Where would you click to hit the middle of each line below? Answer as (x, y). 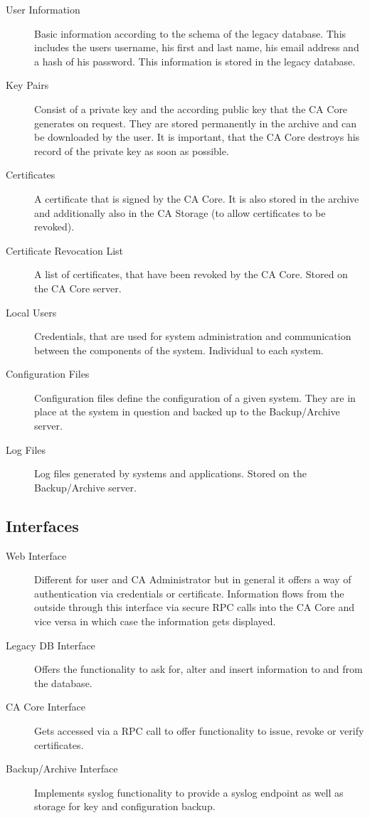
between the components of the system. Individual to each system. (179, 350)
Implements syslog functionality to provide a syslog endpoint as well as (189, 792)
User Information (43, 9)
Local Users (31, 312)
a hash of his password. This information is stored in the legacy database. (195, 61)
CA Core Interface (46, 707)
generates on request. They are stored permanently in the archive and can (196, 123)
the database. (63, 682)
